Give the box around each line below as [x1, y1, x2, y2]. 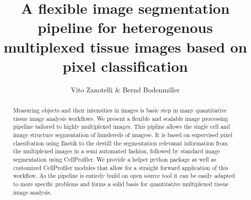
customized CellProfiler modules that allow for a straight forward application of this [13, 163, 228, 171]
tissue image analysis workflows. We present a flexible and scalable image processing [13, 114, 228, 122]
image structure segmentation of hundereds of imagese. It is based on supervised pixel [13, 131, 233, 139]
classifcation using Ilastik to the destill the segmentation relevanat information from [13, 139, 228, 147]
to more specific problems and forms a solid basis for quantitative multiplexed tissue [13, 179, 229, 188]
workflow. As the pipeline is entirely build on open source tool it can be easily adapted [13, 171, 235, 180]
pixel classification [62, 56, 188, 76]
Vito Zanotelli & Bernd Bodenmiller [71, 84, 180, 94]
